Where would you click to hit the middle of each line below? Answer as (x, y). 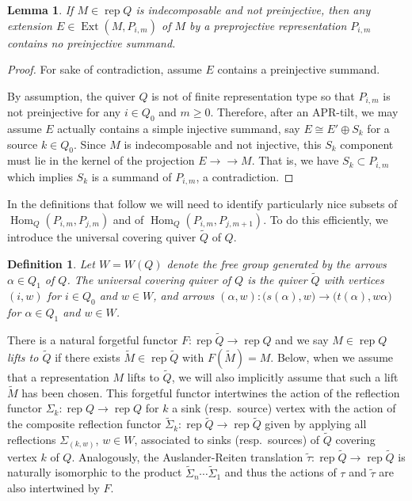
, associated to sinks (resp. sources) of (227, 439)
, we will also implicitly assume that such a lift (285, 376)
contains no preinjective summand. (92, 42)
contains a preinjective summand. (299, 69)
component (367, 144)
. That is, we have (295, 160)
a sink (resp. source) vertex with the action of (284, 408)
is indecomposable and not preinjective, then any (253, 9)
